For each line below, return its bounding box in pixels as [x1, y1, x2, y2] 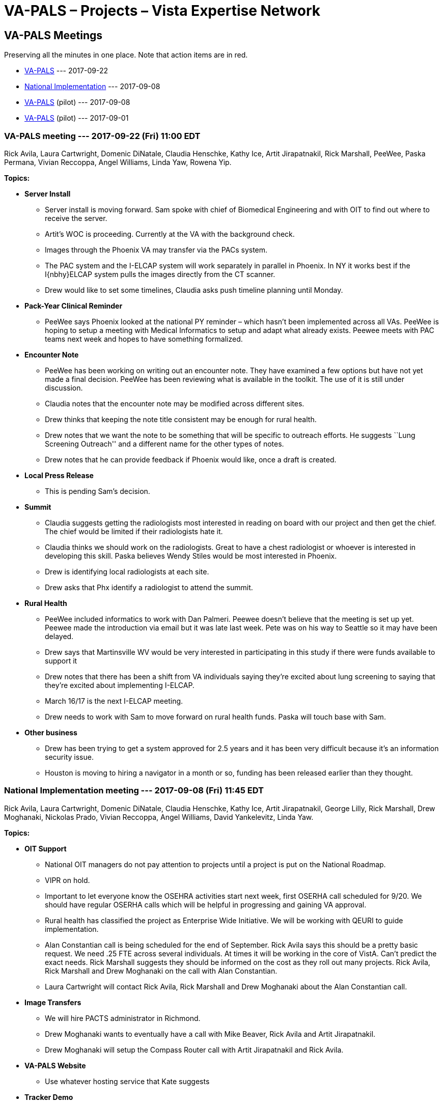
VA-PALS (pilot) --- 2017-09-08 [24, 98, 130, 107]
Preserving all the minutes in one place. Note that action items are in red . [4, 50, 248, 60]
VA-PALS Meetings [4, 29, 103, 42]
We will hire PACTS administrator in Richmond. [45, 1013, 201, 1023]
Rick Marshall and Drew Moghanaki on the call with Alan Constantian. [45, 966, 278, 975]
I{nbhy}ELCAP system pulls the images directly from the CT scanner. [45, 269, 275, 279]
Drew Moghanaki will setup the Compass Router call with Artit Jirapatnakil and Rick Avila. [45, 1045, 344, 1054]
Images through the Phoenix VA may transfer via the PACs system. [45, 245, 268, 254]
